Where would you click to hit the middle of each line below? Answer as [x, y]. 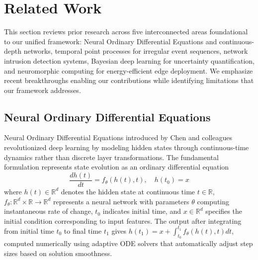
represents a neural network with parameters [121, 201]
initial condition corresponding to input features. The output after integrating [123, 220]
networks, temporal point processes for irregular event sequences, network [136, 51]
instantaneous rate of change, [48, 211]
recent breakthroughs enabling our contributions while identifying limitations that [129, 80]
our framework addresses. [43, 90]
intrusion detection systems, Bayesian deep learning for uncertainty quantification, [129, 60]
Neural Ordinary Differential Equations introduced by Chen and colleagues [118, 137]
